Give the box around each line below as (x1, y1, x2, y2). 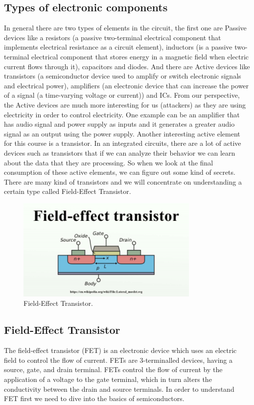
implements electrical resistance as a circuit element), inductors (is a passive (4, 42, 232, 52)
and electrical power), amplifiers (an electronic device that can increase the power (4, 80, 249, 90)
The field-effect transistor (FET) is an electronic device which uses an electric (4, 345, 237, 355)
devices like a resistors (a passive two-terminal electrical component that (4, 32, 221, 42)
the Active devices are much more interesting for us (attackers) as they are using (4, 99, 246, 109)
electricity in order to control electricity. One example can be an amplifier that (4, 109, 240, 119)
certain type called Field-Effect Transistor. (4, 186, 131, 196)
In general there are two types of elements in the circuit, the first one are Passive (4, 23, 247, 33)
